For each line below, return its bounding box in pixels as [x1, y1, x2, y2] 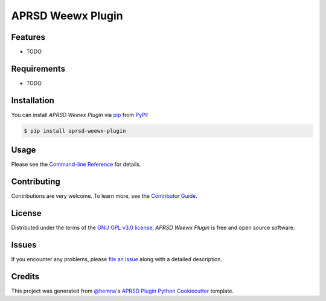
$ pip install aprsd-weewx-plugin [24, 127, 126, 134]
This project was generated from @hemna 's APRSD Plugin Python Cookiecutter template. [11, 287, 234, 294]
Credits [11, 271, 40, 282]
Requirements [11, 63, 66, 74]
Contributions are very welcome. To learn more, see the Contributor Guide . [11, 192, 197, 200]
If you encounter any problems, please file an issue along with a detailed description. [11, 256, 223, 263]
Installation [11, 95, 54, 106]
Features [11, 32, 45, 42]
